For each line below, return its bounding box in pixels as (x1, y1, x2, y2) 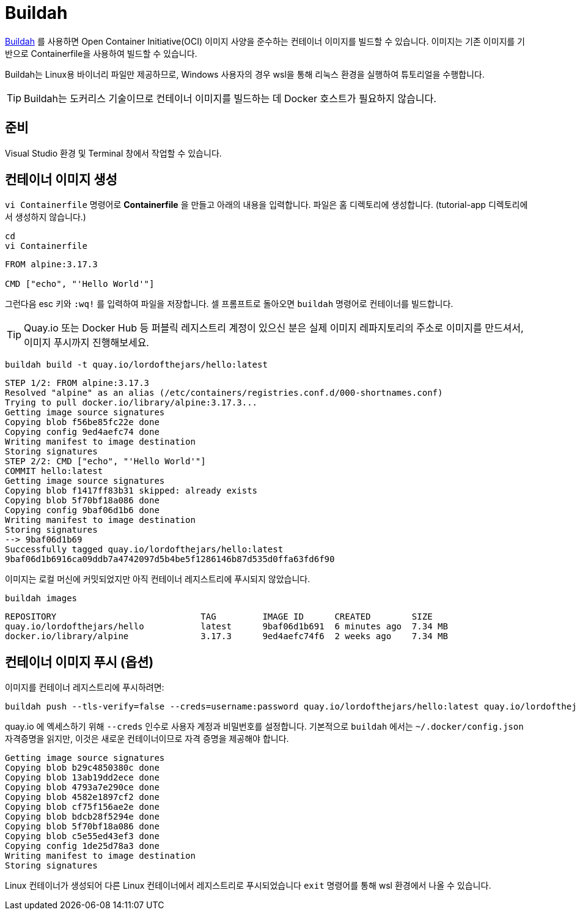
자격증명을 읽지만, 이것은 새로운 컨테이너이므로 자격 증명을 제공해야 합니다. (5, 733, 289, 744)
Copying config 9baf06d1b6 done (5, 505, 160, 516)
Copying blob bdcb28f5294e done (5, 812, 160, 822)
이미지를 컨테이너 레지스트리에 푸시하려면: (5, 682, 164, 693)
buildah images (5, 593, 78, 604)
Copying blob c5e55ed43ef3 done (5, 831, 160, 842)
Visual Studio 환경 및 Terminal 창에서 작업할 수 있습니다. (5, 147, 222, 158)
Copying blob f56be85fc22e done (5, 417, 160, 428)
